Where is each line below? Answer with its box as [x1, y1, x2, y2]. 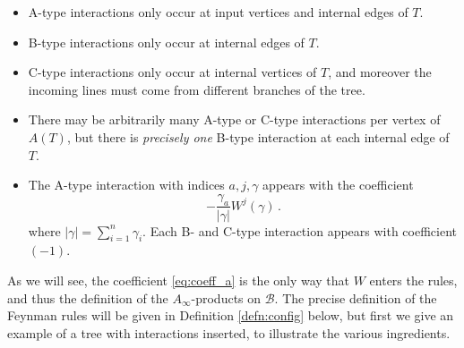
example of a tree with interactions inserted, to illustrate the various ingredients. [7, 323, 451, 342]
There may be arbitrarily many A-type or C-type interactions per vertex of [28, 110, 441, 129]
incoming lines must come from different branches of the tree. [28, 80, 365, 98]
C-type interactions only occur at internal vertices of [28, 63, 317, 81]
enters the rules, [369, 270, 458, 289]
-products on [191, 288, 262, 307]
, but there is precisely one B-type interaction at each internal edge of [66, 127, 450, 146]
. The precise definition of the [274, 288, 437, 307]
